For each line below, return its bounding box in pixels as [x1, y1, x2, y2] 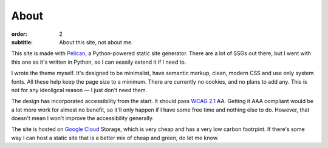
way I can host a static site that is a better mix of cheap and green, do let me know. [11, 134, 219, 141]
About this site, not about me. [59, 38, 133, 45]
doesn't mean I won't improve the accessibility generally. [11, 115, 154, 122]
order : [11, 30, 27, 38]
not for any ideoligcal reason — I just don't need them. [11, 86, 148, 93]
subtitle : [11, 38, 33, 45]
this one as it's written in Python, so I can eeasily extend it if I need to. [11, 58, 186, 66]
